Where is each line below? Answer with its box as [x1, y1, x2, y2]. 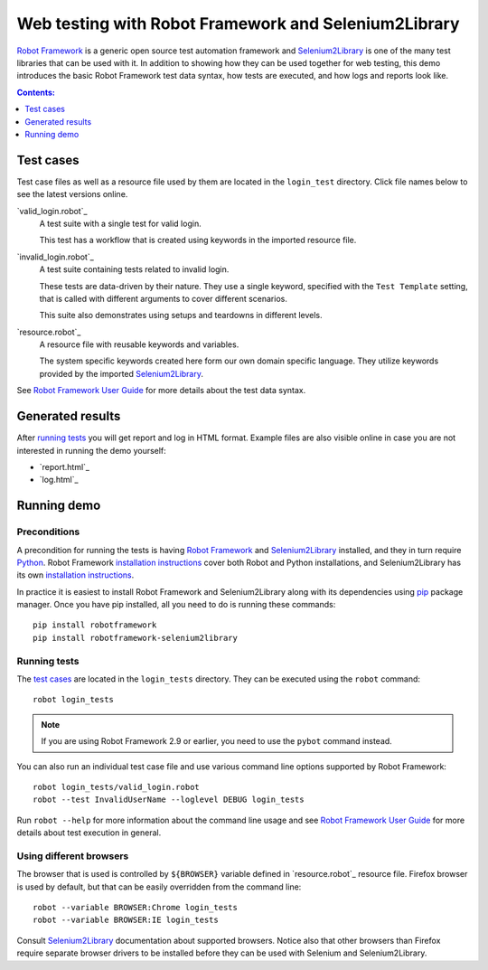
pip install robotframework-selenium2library [33, 633, 239, 643]
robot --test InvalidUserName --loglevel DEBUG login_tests [33, 795, 305, 805]
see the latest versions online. [16, 189, 128, 200]
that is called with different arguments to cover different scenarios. [39, 293, 288, 304]
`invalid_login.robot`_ [16, 251, 94, 262]
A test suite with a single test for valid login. [39, 218, 202, 229]
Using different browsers [16, 850, 129, 862]
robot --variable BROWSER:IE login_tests [33, 915, 219, 926]
